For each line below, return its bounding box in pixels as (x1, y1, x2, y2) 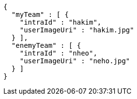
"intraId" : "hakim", (19, 18, 102, 26)
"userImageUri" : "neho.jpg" (19, 57, 130, 65)
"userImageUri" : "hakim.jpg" (19, 26, 134, 34)
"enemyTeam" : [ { (11, 42, 81, 49)
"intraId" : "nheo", (19, 49, 97, 57)
